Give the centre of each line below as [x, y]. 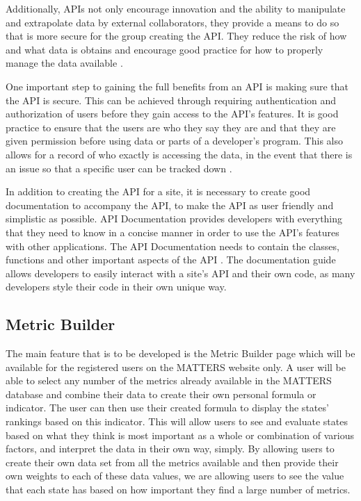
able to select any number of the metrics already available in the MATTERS [169, 380]
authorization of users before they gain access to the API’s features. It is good [172, 114]
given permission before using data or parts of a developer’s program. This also [174, 141]
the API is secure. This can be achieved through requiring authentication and [171, 100]
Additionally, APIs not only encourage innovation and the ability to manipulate [176, 8]
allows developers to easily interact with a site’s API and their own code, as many [180, 273]
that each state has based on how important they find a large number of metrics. [178, 490]
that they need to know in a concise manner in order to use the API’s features [173, 232]
